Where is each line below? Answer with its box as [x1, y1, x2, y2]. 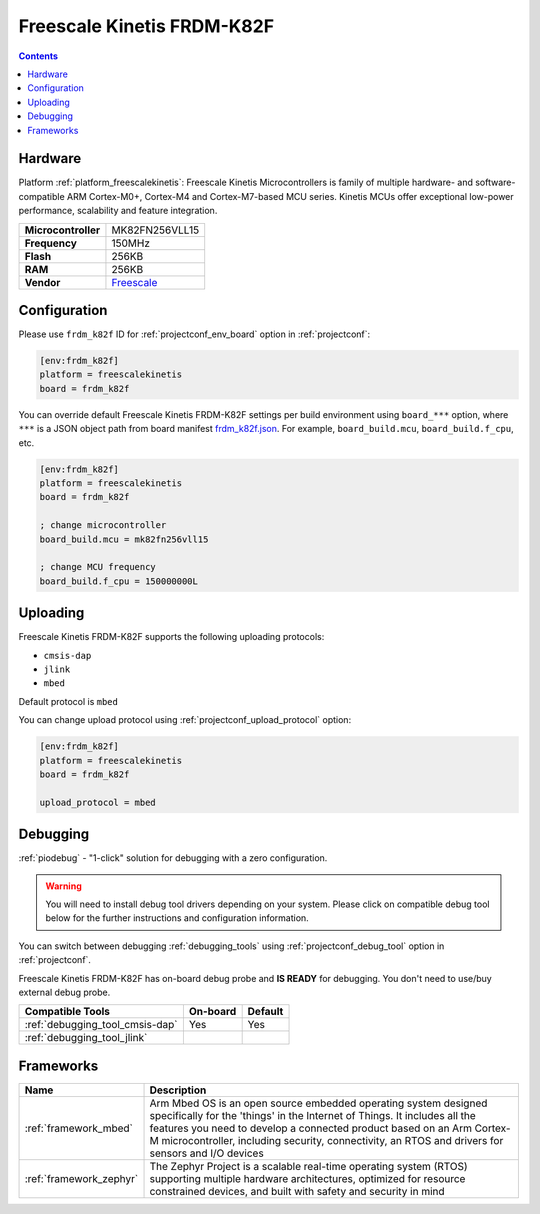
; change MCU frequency [39, 561, 157, 573]
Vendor [24, 275, 61, 289]
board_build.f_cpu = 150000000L [39, 575, 199, 587]
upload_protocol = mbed [39, 796, 157, 808]
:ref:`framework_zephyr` [24, 1171, 139, 1185]
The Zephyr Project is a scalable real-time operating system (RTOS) [149, 1159, 469, 1173]
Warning [45, 880, 82, 892]
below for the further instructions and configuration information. [45, 912, 309, 924]
